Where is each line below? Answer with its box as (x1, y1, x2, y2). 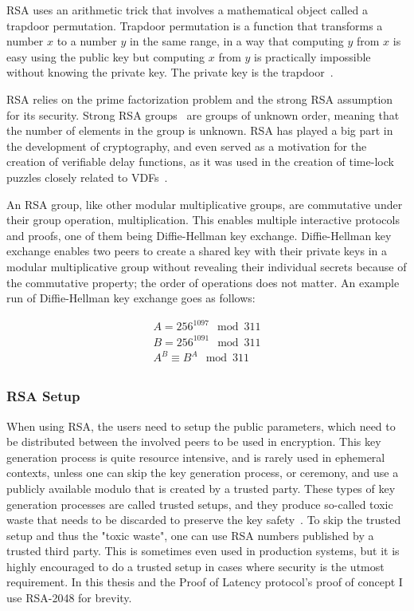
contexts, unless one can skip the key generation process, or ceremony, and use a (6, 464, 399, 481)
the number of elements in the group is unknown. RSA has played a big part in (6, 122, 393, 139)
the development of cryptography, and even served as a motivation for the (6, 137, 367, 154)
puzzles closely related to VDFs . (6, 168, 168, 185)
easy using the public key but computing (6, 48, 205, 65)
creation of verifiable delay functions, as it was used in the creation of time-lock (6, 153, 394, 170)
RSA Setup (6, 386, 80, 406)
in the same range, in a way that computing (129, 33, 344, 49)
